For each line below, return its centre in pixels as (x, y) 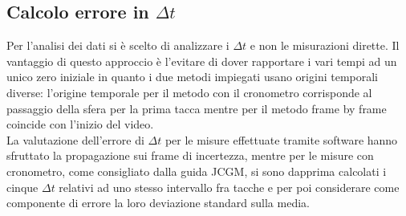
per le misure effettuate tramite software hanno (281, 139)
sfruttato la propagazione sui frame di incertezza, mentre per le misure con (190, 155)
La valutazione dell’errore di (75, 139)
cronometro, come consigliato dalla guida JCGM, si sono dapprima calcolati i (197, 171)
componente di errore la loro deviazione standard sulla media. (158, 203)
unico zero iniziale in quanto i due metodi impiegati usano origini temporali (193, 77)
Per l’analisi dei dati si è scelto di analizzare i (118, 45)
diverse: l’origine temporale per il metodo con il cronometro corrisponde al (189, 92)
